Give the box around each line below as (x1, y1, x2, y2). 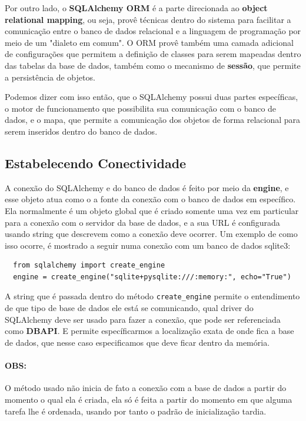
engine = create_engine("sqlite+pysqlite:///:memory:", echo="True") (13, 272, 291, 281)
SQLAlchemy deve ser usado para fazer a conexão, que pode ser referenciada (5, 313, 281, 325)
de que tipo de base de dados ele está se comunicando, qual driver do (5, 302, 254, 314)
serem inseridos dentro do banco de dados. (5, 125, 158, 137)
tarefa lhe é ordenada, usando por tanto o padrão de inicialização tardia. (5, 405, 267, 417)
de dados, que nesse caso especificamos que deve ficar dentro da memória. (5, 336, 270, 348)
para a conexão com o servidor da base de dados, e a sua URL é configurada (5, 216, 280, 228)
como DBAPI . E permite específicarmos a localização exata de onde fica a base (5, 325, 294, 337)
